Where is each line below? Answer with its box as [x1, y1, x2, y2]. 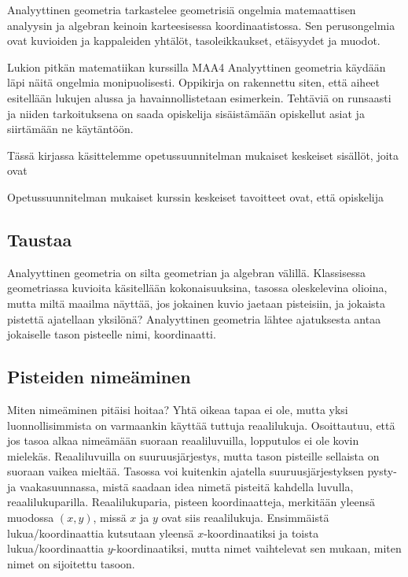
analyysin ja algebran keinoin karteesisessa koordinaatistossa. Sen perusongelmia [7, 17, 395, 33]
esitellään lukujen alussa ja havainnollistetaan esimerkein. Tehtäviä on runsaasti [7, 89, 391, 105]
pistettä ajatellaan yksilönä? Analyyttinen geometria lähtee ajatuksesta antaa [7, 310, 381, 327]
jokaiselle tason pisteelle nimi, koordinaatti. [7, 326, 216, 342]
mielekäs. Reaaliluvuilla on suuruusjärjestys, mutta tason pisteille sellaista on [7, 447, 380, 464]
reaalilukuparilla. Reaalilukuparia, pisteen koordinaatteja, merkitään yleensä [7, 494, 376, 510]
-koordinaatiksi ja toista [204, 524, 319, 541]
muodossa [7, 509, 54, 526]
